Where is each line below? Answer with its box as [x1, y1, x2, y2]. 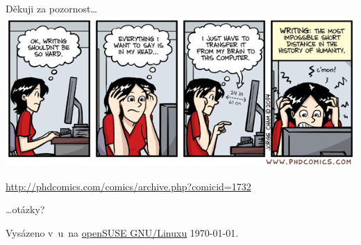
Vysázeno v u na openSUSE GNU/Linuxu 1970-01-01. [6, 225, 239, 239]
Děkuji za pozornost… [6, 1, 97, 15]
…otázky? [6, 202, 45, 217]
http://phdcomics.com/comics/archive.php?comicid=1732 [6, 179, 251, 193]
